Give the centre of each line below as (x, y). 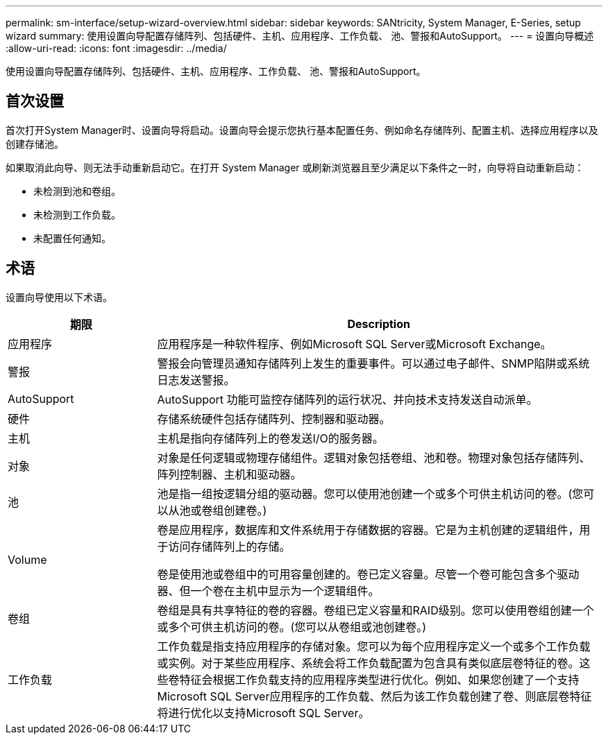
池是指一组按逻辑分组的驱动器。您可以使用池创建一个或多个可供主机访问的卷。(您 (370, 493)
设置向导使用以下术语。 (59, 297)
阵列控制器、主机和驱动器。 (229, 474)
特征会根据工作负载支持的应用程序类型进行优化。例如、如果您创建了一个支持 (379, 679)
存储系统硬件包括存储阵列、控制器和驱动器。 (274, 419)
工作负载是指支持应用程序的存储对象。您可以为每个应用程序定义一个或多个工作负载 (374, 646)
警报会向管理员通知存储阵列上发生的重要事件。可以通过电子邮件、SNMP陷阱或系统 (373, 363)
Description (379, 324)
